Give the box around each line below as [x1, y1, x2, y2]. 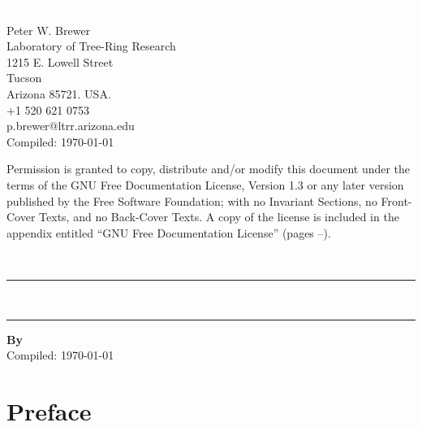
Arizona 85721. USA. [6, 85, 111, 102]
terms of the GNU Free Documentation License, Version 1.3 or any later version [6, 176, 404, 193]
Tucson [6, 69, 42, 86]
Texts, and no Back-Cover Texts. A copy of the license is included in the [39, 208, 399, 225]
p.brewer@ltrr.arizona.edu [6, 117, 135, 134]
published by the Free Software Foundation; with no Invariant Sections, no [6, 192, 377, 209]
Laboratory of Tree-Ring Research [6, 37, 176, 54]
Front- [381, 192, 412, 209]
